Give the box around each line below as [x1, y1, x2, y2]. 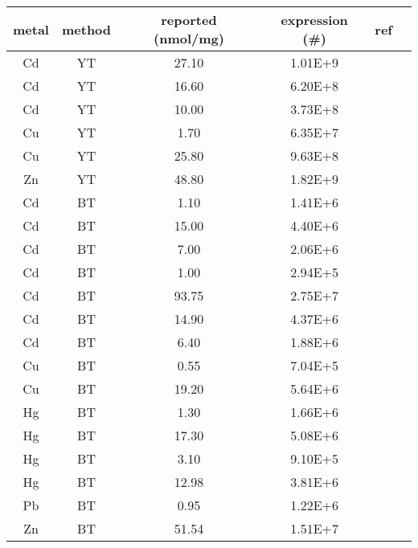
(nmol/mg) [154, 29, 224, 47]
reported [161, 10, 217, 29]
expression [281, 10, 348, 29]
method [61, 19, 112, 39]
